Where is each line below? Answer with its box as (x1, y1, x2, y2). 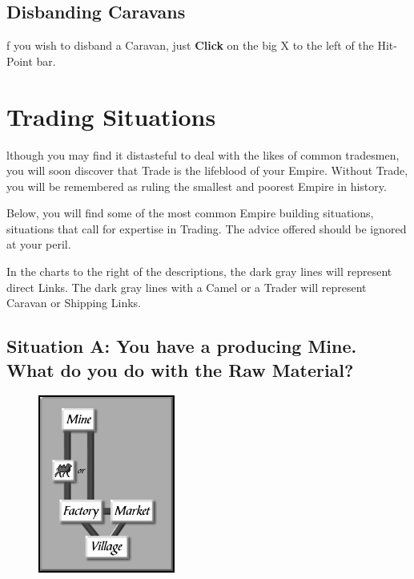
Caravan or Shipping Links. (6, 294, 141, 311)
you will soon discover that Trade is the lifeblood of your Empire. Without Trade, (6, 162, 408, 179)
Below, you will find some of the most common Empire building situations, (6, 204, 374, 221)
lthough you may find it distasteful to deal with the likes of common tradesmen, (6, 146, 400, 163)
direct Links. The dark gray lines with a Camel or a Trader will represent (6, 278, 367, 295)
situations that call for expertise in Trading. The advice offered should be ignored (6, 220, 407, 237)
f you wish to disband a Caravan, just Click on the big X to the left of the (6, 37, 374, 54)
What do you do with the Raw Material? (6, 357, 354, 382)
